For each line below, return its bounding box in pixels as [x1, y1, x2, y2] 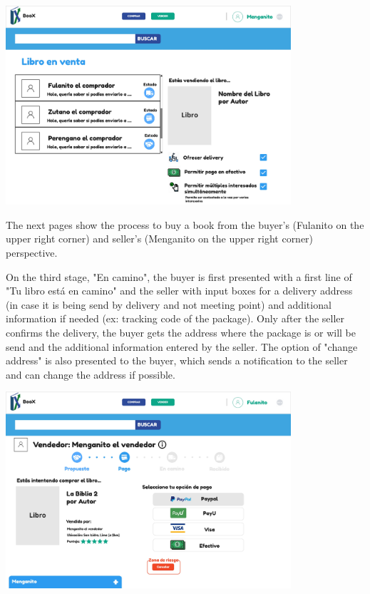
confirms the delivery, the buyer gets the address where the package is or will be [6, 324, 356, 339]
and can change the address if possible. [6, 367, 175, 382]
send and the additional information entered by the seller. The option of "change [6, 339, 358, 354]
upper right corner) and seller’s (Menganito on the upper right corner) [6, 231, 314, 246]
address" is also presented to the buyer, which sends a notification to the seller [6, 353, 348, 368]
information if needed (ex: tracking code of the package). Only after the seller [6, 311, 345, 326]
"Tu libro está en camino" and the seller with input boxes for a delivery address [6, 283, 353, 298]
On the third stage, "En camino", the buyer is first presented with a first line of [6, 269, 352, 284]
